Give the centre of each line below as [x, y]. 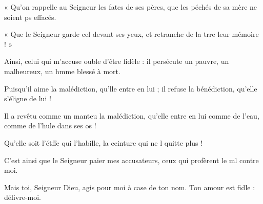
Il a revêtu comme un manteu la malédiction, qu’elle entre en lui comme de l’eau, [132, 115]
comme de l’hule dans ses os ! [50, 126]
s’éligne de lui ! [28, 98]
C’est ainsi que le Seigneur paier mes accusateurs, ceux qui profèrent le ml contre [131, 160]
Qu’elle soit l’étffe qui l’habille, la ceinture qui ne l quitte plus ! [104, 142]
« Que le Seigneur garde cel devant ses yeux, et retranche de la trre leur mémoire [131, 34]
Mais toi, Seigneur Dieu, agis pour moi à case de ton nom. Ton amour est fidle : [130, 187]
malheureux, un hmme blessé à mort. [62, 71]
